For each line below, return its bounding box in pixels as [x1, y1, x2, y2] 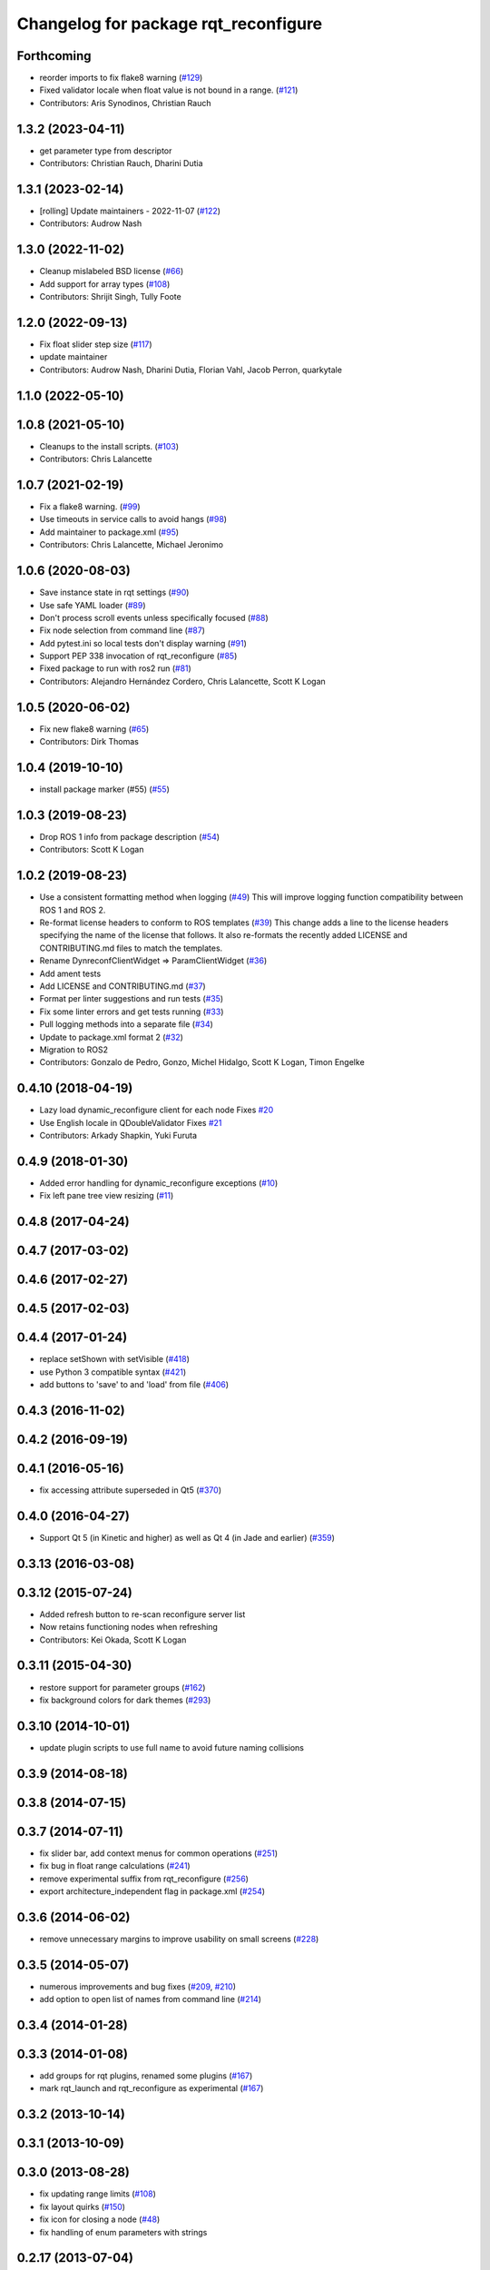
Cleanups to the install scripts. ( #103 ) [39, 440, 180, 451]
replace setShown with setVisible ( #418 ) [39, 1354, 191, 1365]
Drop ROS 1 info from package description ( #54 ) [39, 831, 220, 842]
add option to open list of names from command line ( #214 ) [39, 1994, 262, 2005]
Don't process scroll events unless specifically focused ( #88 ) [39, 612, 269, 623]
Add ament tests [39, 968, 102, 979]
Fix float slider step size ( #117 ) [39, 339, 153, 350]
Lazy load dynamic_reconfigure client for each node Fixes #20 [39, 1104, 274, 1116]
